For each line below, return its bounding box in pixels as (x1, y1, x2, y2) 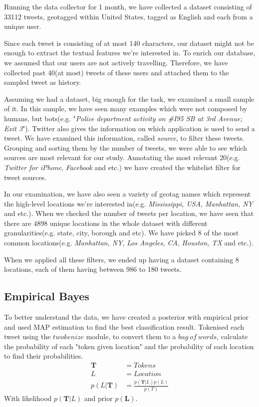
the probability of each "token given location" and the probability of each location (4, 341, 254, 351)
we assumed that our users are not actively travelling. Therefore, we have (4, 57, 228, 67)
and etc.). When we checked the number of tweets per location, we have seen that (4, 208, 254, 218)
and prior (84, 393, 113, 403)
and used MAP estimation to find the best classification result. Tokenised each (4, 321, 245, 332)
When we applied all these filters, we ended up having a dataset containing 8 (4, 254, 239, 264)
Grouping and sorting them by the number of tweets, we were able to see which (4, 142, 247, 153)
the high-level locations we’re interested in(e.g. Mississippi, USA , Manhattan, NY (4, 198, 253, 208)
